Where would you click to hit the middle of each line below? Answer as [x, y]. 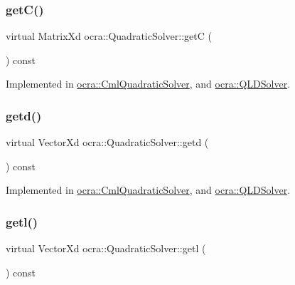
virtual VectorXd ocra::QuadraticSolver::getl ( [106, 248]
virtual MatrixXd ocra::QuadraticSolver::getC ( [109, 36]
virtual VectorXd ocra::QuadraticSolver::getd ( [107, 142]
